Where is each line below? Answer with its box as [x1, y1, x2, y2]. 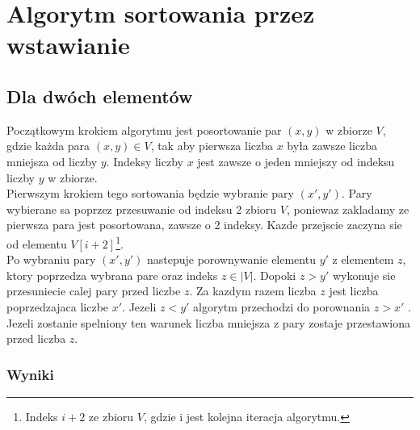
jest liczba [329, 282, 379, 299]
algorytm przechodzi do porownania [193, 298, 371, 315]
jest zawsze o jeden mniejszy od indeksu [197, 152, 395, 169]
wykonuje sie [332, 266, 396, 283]
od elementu [6, 235, 67, 252]
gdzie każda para [6, 137, 90, 154]
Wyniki [6, 364, 54, 384]
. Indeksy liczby [106, 152, 183, 169]
